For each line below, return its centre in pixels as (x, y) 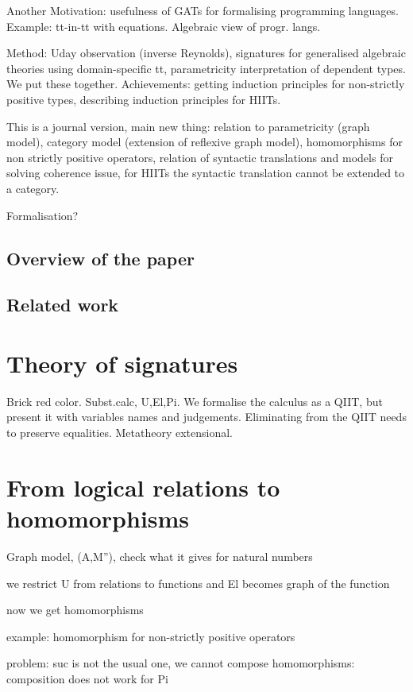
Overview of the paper (100, 258)
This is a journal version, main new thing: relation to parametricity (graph (188, 126)
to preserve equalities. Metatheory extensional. (120, 432)
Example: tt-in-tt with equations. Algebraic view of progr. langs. (164, 26)
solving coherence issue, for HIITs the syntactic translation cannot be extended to (206, 173)
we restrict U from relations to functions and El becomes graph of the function (198, 583)
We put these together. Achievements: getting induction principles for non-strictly (206, 84)
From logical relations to (143, 487)
